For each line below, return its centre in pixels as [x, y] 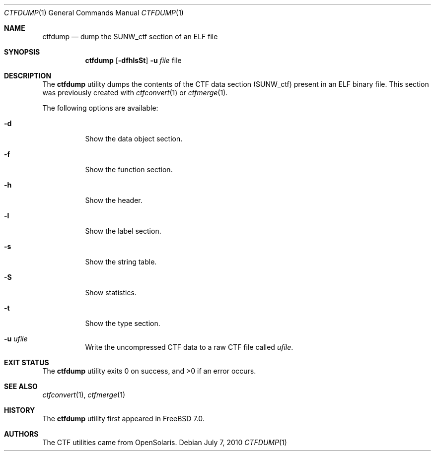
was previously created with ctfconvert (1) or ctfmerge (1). [135, 93]
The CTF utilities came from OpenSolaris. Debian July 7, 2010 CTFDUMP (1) [165, 442]
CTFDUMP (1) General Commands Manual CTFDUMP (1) [94, 13]
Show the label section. [123, 231]
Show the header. [114, 200]
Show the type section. [123, 323]
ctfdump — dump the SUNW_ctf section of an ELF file [130, 36]
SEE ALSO [21, 386]
